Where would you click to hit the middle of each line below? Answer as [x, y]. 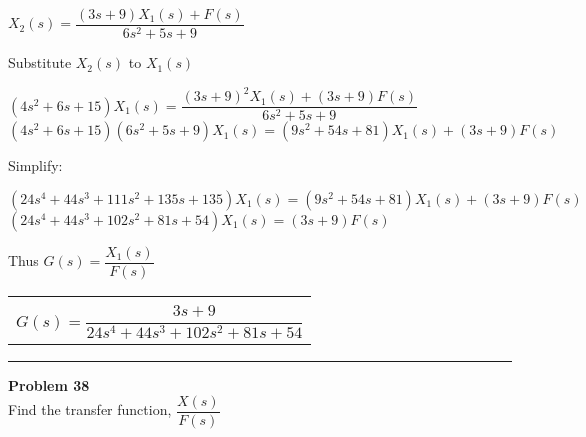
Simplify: [35, 165]
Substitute [40, 62]
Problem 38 [49, 384]
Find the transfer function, [90, 409]
